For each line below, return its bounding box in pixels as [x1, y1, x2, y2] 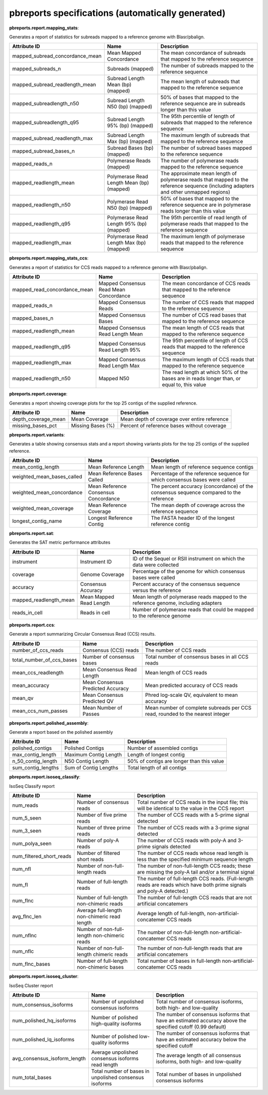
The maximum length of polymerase [160, 233, 245, 240]
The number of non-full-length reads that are [137, 945, 243, 952]
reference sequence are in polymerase [160, 201, 251, 208]
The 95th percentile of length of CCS [162, 337, 248, 344]
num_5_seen [12, 815, 42, 822]
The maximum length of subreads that [160, 132, 250, 139]
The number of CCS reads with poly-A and [137, 837, 237, 844]
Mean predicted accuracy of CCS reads [145, 681, 238, 688]
